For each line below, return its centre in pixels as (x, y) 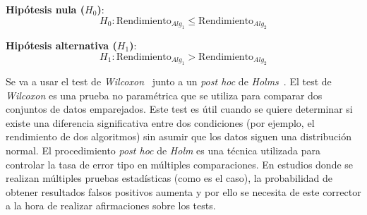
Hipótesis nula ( (46, 9)
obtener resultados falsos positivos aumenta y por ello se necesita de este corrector (183, 191)
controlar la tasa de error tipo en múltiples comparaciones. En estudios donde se (180, 164)
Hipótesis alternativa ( (61, 45)
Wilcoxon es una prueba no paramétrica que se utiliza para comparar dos (164, 95)
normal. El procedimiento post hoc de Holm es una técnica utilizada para (163, 150)
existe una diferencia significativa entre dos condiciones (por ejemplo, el (160, 122)
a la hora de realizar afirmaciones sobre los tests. (111, 205)
